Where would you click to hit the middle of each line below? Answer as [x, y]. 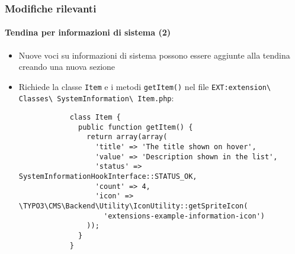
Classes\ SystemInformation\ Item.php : [96, 98]
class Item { [95, 118]
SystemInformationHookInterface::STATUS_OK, [108, 177]
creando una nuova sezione [67, 67]
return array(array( [127, 137]
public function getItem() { [136, 127]
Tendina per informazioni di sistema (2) [88, 32]
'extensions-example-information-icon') [184, 216]
